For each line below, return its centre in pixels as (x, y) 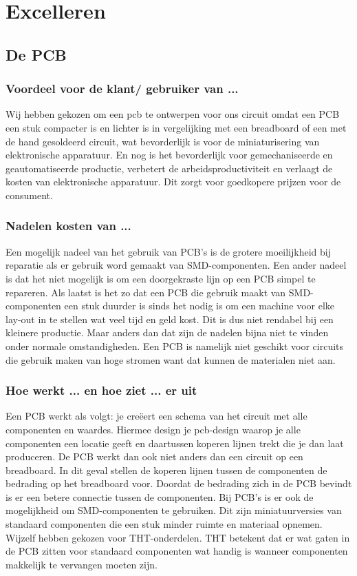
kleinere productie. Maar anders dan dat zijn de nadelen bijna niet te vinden (167, 332)
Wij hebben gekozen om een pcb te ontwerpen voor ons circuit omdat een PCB (173, 114)
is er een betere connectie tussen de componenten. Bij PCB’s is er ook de (160, 496)
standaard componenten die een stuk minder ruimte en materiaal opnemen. (164, 524)
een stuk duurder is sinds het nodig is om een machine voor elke (199, 306)
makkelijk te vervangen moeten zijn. (82, 564)
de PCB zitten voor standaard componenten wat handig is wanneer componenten (177, 551)
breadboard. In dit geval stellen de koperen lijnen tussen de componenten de (166, 470)
